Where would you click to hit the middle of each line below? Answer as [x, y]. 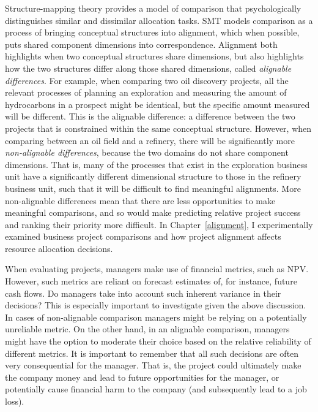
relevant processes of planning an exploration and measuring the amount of [146, 92]
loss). [15, 401]
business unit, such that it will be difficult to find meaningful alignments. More [153, 188]
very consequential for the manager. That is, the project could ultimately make [153, 365]
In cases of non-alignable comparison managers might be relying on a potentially [156, 317]
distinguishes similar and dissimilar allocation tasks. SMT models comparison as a [159, 20]
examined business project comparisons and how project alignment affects [143, 236]
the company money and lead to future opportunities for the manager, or [142, 377]
